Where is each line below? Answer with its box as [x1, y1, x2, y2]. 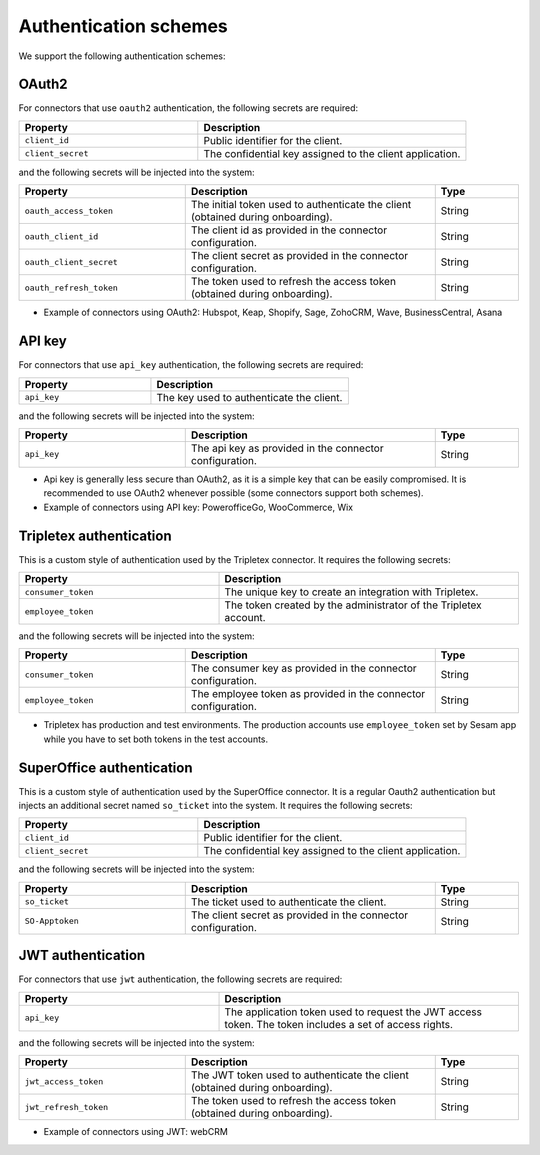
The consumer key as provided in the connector [190, 661, 417, 675]
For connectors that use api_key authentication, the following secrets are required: [18, 359, 364, 371]
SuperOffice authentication [18, 759, 193, 776]
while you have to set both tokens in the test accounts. [43, 733, 269, 745]
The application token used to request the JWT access [224, 1005, 482, 1019]
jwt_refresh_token [24, 1101, 109, 1112]
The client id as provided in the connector [190, 223, 388, 237]
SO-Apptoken [24, 916, 79, 927]
